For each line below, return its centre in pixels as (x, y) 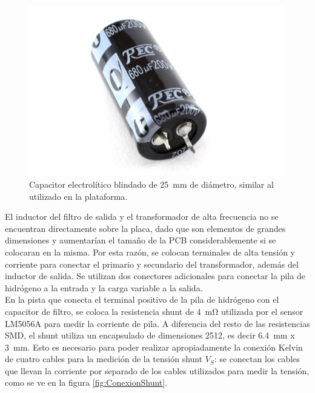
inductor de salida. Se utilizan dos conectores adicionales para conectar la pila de (155, 276)
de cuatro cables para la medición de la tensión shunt (104, 359)
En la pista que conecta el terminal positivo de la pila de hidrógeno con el (142, 299)
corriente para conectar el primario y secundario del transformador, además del (152, 264)
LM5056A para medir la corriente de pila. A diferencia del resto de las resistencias (157, 323)
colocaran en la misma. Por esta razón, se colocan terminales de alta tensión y (150, 252)
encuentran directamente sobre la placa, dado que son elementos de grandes (145, 228)
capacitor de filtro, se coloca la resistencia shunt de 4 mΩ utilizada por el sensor (154, 311)
